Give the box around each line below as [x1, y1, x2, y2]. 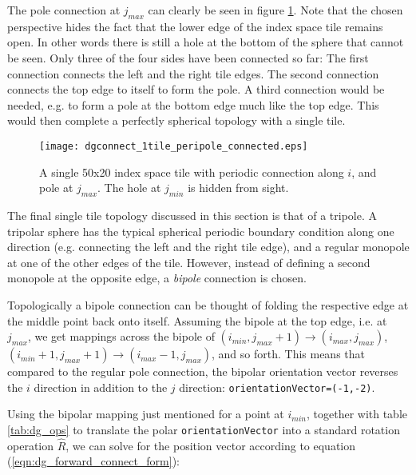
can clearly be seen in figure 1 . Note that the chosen [148, 2, 403, 18]
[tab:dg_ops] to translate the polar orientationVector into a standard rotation [7, 421, 400, 437]
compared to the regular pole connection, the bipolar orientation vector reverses [7, 363, 398, 380]
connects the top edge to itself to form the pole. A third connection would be [7, 81, 385, 98]
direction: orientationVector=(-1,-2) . [179, 378, 375, 395]
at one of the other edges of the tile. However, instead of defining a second [7, 253, 370, 270]
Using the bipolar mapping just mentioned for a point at [7, 405, 284, 422]
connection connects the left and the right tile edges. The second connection [7, 65, 379, 82]
